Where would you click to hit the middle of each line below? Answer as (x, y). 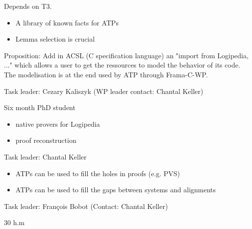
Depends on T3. (28, 6)
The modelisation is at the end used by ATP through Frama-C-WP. (106, 74)
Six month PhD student (40, 107)
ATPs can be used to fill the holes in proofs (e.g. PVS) (98, 173)
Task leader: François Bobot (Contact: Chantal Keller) (86, 206)
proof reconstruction (46, 140)
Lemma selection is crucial (55, 39)
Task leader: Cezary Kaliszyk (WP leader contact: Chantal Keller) (104, 91)
